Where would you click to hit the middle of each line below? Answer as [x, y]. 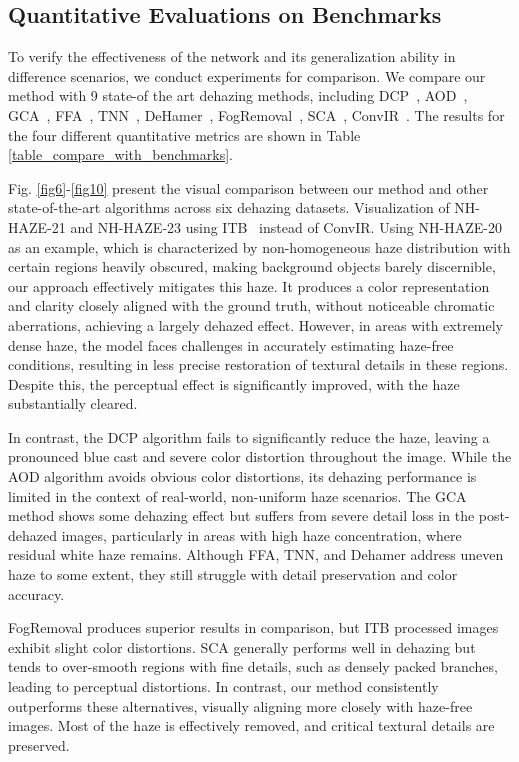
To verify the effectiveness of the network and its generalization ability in [232, 56]
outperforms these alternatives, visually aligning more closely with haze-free [240, 705]
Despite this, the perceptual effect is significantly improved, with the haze [234, 383]
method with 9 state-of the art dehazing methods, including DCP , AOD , [238, 95]
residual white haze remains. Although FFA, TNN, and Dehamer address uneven [256, 554]
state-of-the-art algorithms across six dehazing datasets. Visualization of [229, 207]
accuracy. [36, 593]
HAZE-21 [37, 226]
